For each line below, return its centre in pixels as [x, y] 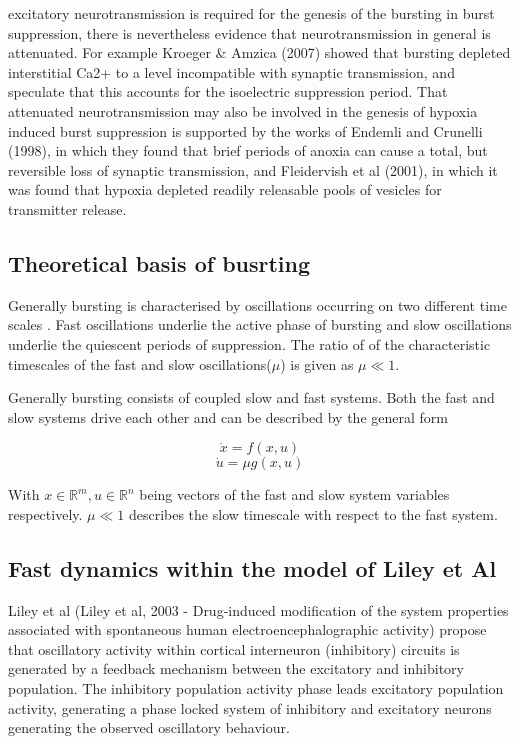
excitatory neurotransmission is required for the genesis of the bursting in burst [251, 13]
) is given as [317, 363]
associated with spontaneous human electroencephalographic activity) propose [247, 629]
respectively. [45, 513]
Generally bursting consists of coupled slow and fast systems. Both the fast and [251, 397]
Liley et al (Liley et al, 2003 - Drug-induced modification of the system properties [258, 609]
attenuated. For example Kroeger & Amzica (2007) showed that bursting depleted [259, 52]
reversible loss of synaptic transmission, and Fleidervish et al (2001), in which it [253, 169]
